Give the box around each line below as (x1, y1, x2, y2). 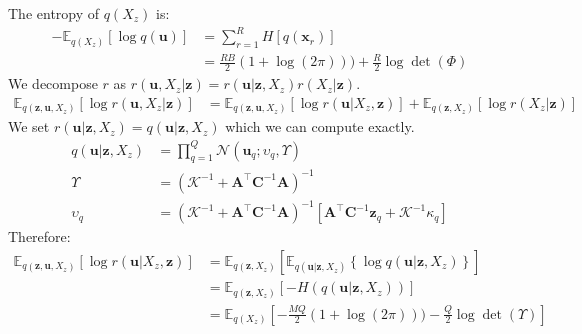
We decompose (8, 73, 98, 94)
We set (8, 116, 50, 137)
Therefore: (8, 226, 71, 247)
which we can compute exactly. (225, 116, 415, 137)
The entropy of (8, 3, 100, 23)
